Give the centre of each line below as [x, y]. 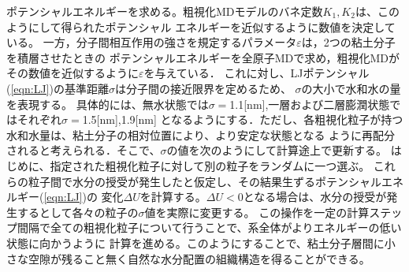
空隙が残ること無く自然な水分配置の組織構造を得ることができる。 [199, 258]
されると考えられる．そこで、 [84, 150]
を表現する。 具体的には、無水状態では [108, 104]
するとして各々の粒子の [78, 212]
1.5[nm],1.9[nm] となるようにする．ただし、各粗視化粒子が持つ [243, 119]
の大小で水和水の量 [351, 88]
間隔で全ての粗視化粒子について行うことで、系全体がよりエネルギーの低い [209, 227]
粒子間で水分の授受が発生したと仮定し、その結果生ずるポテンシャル [204, 181]
